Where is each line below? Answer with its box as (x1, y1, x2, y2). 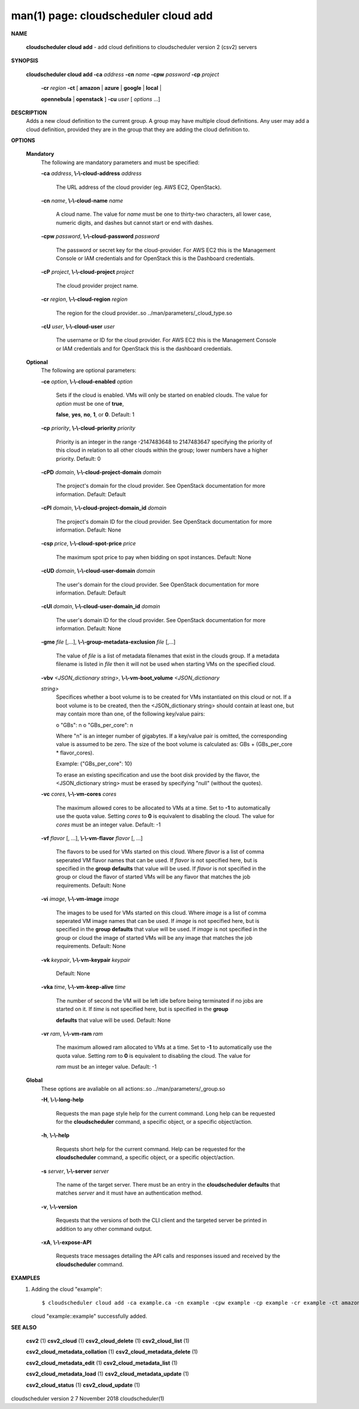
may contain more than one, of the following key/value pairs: (56, 710, 205, 717)
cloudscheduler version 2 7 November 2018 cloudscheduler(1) (11, 1395, 165, 1402)
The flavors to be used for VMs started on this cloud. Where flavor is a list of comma (56, 848, 264, 855)
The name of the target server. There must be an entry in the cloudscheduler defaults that (56, 1181, 281, 1188)
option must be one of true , (56, 400, 124, 407)
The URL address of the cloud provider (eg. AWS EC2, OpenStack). (56, 183, 222, 191)
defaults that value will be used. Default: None (56, 1016, 171, 1024)
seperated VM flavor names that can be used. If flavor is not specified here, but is (56, 856, 258, 864)
